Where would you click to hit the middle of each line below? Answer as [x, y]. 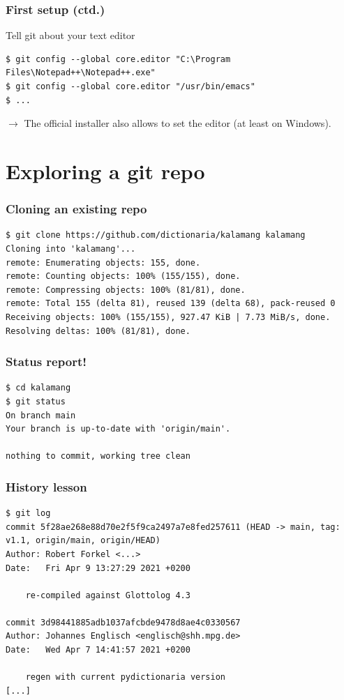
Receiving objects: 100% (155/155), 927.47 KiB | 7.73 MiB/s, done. [168, 317]
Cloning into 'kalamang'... [71, 249]
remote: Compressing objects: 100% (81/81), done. [126, 290]
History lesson [46, 486]
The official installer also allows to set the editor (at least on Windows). [178, 123]
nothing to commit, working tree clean [98, 456]
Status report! [46, 362]
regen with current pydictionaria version [125, 677]
